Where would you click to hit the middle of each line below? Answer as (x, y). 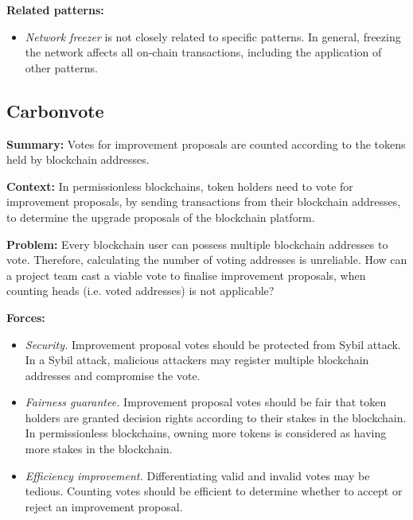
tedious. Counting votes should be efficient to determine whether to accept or (214, 491)
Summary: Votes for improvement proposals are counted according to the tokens (206, 144)
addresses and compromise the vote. (113, 375)
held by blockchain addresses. (78, 159)
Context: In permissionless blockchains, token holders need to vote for (180, 186)
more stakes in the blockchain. (99, 449)
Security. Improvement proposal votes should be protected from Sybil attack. (213, 344)
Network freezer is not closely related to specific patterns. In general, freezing (213, 36)
